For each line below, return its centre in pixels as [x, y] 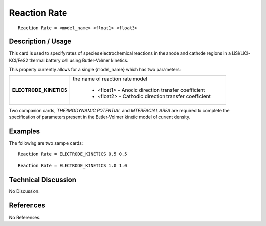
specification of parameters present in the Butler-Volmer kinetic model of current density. [100, 117]
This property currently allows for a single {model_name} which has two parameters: [95, 70]
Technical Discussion [43, 179]
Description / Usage [40, 42]
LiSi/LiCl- [241, 53]
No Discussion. [24, 191]
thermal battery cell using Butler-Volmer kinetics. [78, 60]
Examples [25, 131]
